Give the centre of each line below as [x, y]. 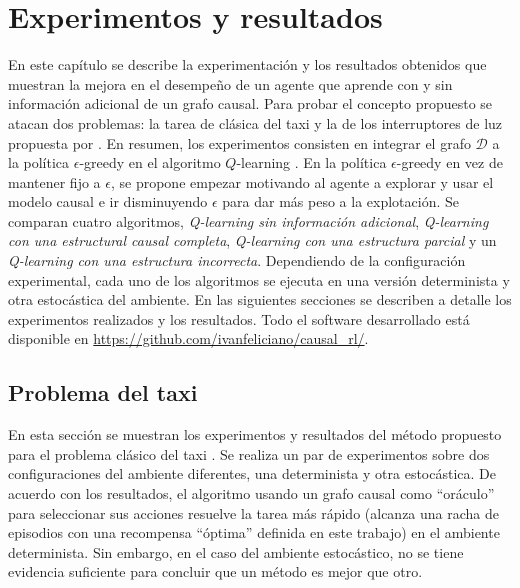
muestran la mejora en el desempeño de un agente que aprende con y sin [230, 83]
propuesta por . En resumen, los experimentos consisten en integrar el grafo [239, 142]
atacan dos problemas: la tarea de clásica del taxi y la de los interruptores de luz [255, 122]
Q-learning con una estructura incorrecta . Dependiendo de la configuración [237, 260]
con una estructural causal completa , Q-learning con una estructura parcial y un [252, 240]
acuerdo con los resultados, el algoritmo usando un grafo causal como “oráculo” [251, 493]
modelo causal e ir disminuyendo [108, 201]
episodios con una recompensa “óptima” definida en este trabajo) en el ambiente [254, 532]
